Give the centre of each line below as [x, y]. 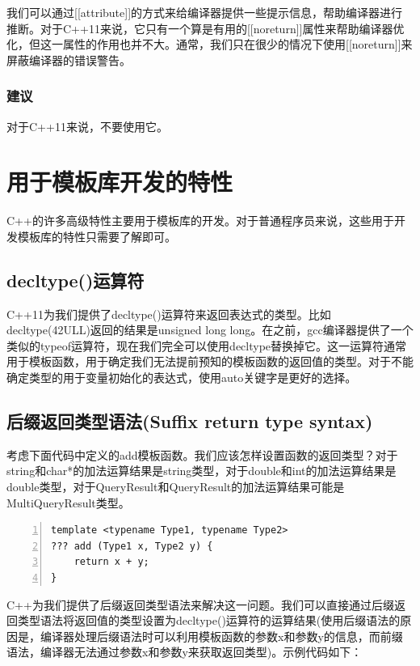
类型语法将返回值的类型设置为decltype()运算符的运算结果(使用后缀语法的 [209, 620]
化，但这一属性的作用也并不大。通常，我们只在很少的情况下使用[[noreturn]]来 [210, 44]
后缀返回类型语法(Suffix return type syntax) [190, 421]
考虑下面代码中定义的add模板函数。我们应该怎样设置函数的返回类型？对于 [202, 454]
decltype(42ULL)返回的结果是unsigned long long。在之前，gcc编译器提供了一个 [210, 330]
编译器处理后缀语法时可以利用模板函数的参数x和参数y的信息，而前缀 [221, 636]
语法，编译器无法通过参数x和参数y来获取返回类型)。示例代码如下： [185, 652]
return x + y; [111, 562]
